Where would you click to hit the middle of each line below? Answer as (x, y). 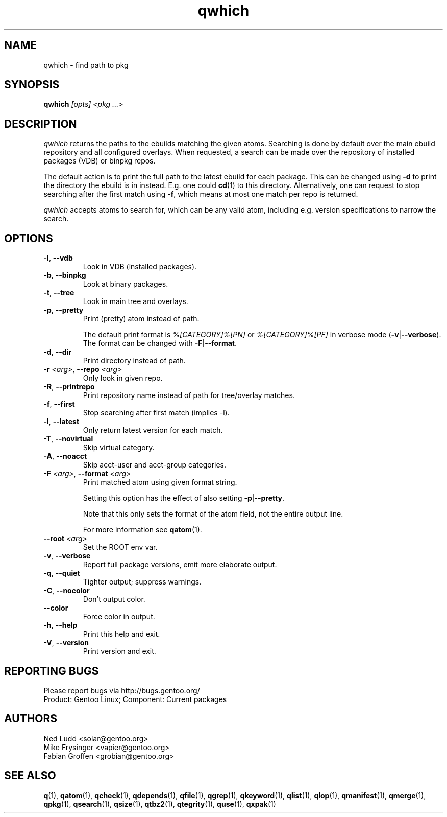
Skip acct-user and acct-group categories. (155, 465)
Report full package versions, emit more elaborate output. (180, 565)
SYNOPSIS (32, 85)
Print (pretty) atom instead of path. (141, 319)
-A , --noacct (65, 456)
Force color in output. (119, 617)
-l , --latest (61, 422)
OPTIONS (29, 238)
